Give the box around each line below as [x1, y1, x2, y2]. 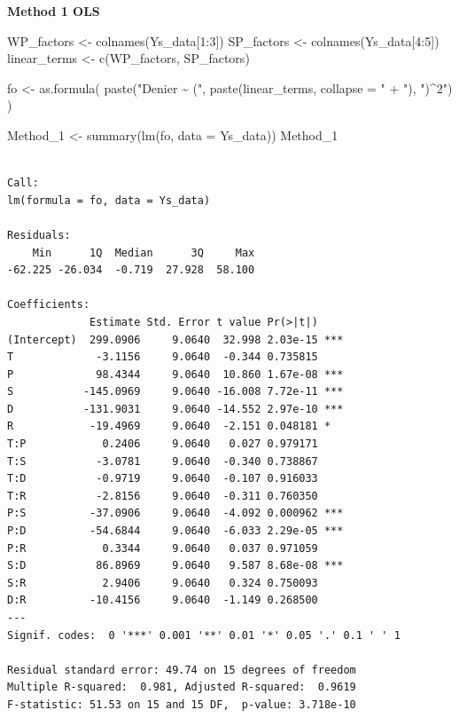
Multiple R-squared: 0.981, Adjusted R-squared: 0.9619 [7, 681, 356, 694]
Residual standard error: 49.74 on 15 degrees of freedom [7, 663, 356, 676]
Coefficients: [7, 298, 90, 312]
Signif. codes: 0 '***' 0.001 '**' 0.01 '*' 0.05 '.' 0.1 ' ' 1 [7, 628, 401, 642]
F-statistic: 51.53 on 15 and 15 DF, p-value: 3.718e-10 [7, 698, 356, 711]
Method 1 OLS [7, 2, 100, 20]
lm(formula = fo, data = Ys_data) [7, 193, 211, 207]
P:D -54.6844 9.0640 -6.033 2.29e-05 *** [7, 525, 344, 538]
